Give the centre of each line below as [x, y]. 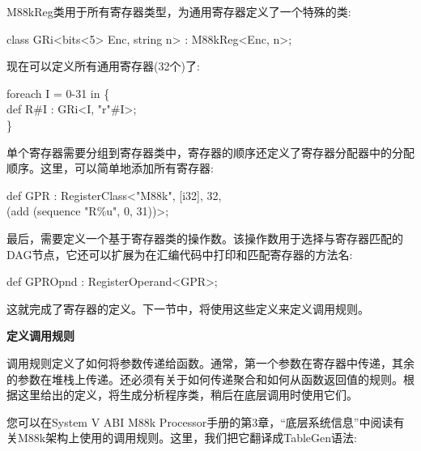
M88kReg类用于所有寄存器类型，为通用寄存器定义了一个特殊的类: [179, 11]
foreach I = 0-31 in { [58, 93]
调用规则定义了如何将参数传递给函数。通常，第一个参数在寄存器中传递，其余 [210, 362]
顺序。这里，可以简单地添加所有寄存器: [110, 168]
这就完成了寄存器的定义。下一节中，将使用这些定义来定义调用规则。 [188, 308]
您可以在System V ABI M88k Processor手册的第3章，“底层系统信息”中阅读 [200, 421]
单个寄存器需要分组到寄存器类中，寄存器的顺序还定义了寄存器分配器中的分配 [210, 152]
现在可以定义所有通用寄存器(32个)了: [103, 66]
